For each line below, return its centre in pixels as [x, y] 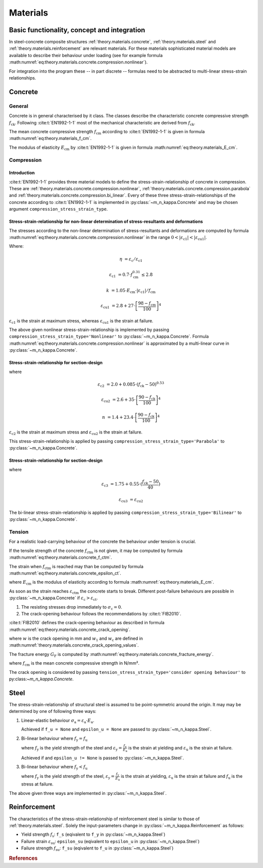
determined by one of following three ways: [53, 711]
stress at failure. [37, 784]
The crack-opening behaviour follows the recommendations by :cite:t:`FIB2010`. [101, 613]
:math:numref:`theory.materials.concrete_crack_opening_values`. [74, 645]
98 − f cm [147, 304]
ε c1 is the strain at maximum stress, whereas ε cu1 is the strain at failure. [81, 321]
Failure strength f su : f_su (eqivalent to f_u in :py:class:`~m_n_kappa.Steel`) [97, 848]
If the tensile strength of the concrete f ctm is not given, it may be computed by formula [96, 551]
